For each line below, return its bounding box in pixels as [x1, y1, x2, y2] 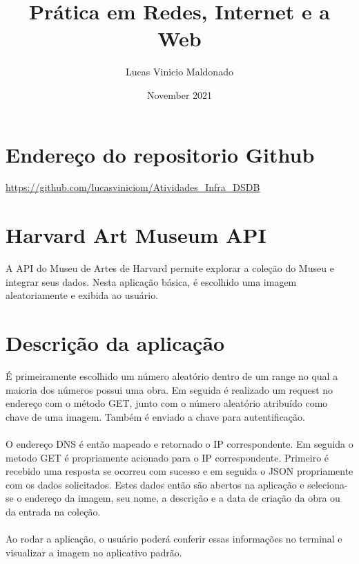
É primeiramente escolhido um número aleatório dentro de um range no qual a [6, 369, 338, 383]
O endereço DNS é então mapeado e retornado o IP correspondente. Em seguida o [6, 437, 353, 451]
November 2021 [146, 87, 213, 102]
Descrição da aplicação [6, 329, 225, 357]
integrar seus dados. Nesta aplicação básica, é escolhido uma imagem [6, 274, 297, 289]
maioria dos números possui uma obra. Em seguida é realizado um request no [6, 382, 333, 397]
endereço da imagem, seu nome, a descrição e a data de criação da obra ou [25, 491, 340, 505]
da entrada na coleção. [6, 504, 101, 518]
